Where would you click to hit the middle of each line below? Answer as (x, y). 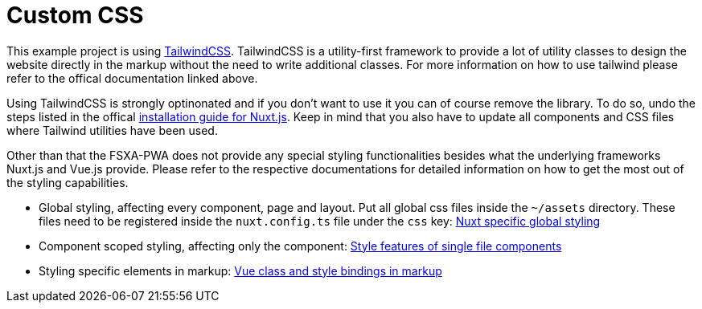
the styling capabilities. (68, 182)
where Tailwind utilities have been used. (112, 130)
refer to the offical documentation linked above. (132, 78)
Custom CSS (75, 15)
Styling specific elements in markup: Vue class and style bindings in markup (240, 270)
